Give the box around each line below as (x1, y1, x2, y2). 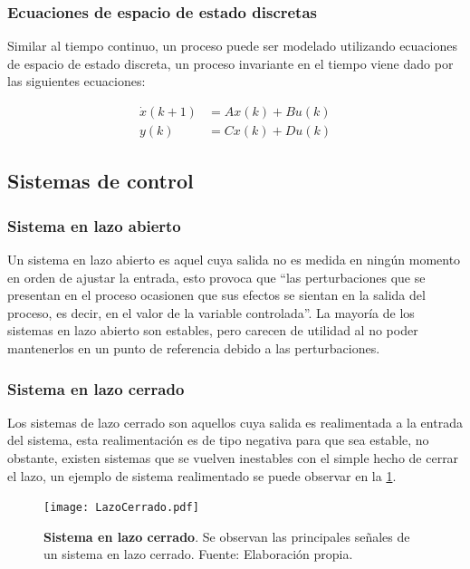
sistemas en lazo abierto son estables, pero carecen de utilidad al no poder (7, 321, 418, 340)
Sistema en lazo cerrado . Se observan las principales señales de (43, 526, 410, 545)
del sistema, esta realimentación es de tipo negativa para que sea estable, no (7, 430, 429, 449)
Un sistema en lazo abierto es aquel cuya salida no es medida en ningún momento (7, 250, 461, 269)
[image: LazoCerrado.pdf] (43, 501, 199, 515)
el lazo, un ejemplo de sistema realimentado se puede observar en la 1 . (7, 466, 397, 485)
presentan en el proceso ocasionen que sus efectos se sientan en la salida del (7, 285, 426, 304)
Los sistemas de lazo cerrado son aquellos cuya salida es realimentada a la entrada (7, 412, 463, 431)
